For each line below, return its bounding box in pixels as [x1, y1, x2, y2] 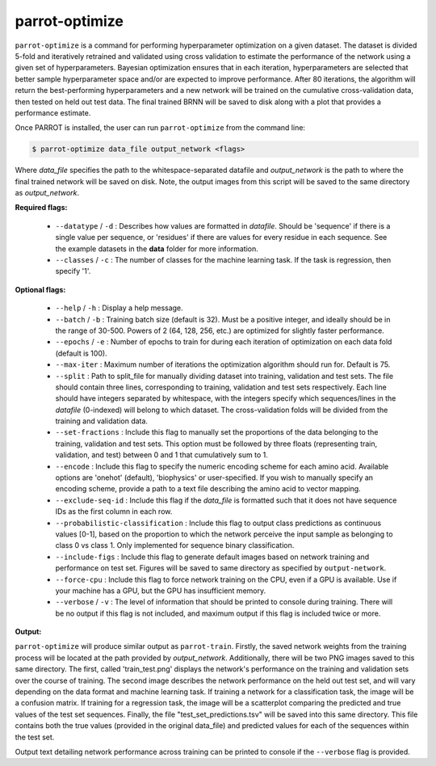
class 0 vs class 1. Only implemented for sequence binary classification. [55, 541, 295, 550]
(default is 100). [55, 348, 108, 358]
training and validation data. [55, 416, 149, 426]
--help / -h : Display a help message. [55, 303, 183, 313]
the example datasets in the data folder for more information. [55, 243, 258, 254]
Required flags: [15, 203, 68, 213]
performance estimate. [15, 107, 91, 117]
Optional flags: [15, 284, 66, 294]
